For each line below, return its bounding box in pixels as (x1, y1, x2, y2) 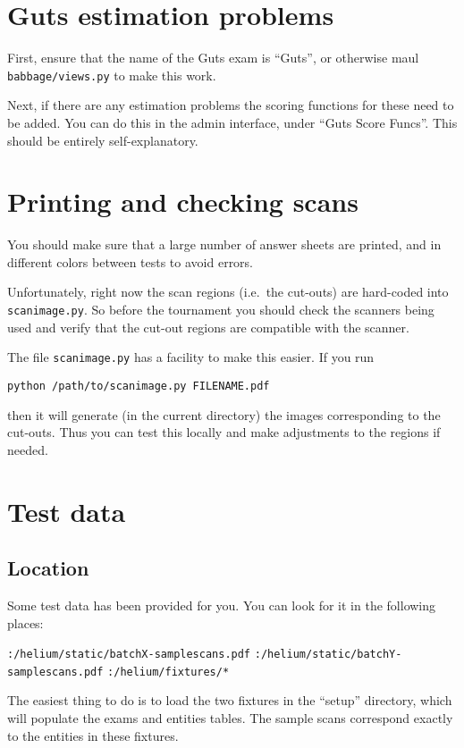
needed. (7, 440, 48, 458)
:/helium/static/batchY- (254, 648, 402, 661)
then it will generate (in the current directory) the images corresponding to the (7, 405, 441, 424)
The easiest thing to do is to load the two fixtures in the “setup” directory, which (7, 691, 452, 710)
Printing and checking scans (7, 183, 359, 220)
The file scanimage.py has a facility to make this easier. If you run (7, 348, 375, 366)
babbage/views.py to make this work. (7, 65, 216, 84)
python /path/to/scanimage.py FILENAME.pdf (7, 379, 270, 392)
